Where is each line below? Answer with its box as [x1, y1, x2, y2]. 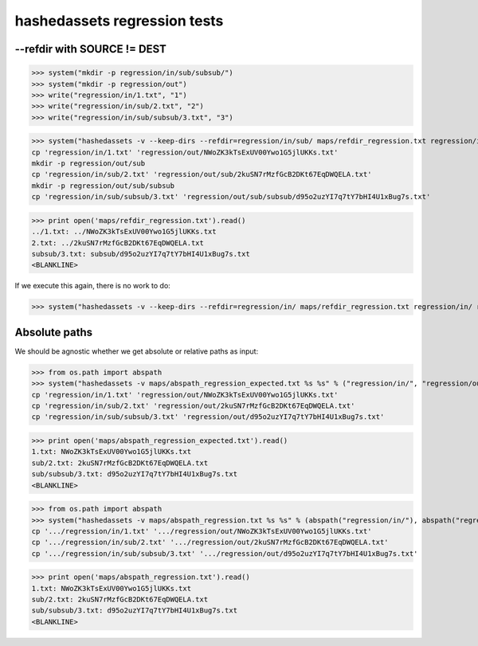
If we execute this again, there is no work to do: [14, 281, 170, 291]
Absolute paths [14, 325, 93, 339]
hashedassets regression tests [14, 12, 224, 29]
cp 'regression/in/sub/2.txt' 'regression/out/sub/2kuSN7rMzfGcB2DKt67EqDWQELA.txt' [31, 170, 372, 179]
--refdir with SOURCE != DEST [14, 42, 167, 56]
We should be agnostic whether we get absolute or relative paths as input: [14, 346, 259, 356]
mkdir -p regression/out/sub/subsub [31, 181, 175, 190]
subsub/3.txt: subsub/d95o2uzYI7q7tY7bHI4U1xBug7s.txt [31, 249, 250, 258]
